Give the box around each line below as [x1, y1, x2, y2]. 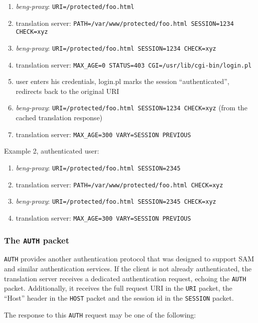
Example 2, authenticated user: [4, 146, 99, 156]
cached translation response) [15, 112, 103, 123]
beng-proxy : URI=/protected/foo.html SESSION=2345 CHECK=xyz [15, 196, 216, 206]
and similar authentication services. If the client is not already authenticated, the [4, 263, 252, 274]
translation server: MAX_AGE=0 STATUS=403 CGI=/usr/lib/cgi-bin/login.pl [15, 59, 252, 70]
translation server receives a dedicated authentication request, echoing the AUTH [4, 273, 247, 283]
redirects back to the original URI [15, 85, 120, 96]
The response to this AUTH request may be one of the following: [4, 309, 196, 320]
